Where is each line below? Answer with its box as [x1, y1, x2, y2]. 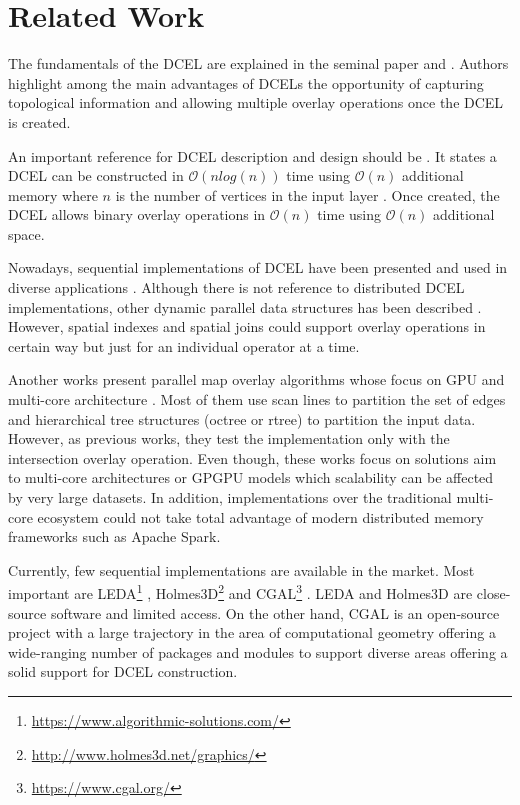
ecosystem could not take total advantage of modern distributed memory [37, 506, 484, 527]
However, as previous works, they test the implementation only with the [8, 428, 450, 449]
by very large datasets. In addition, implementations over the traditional [8, 487, 452, 507]
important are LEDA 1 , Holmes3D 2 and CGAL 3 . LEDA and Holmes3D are [8, 580, 473, 604]
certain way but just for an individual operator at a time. [8, 335, 360, 356]
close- [476, 583, 511, 604]
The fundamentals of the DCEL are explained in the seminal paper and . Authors [8, 53, 509, 74]
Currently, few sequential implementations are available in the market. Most [8, 559, 475, 580]
